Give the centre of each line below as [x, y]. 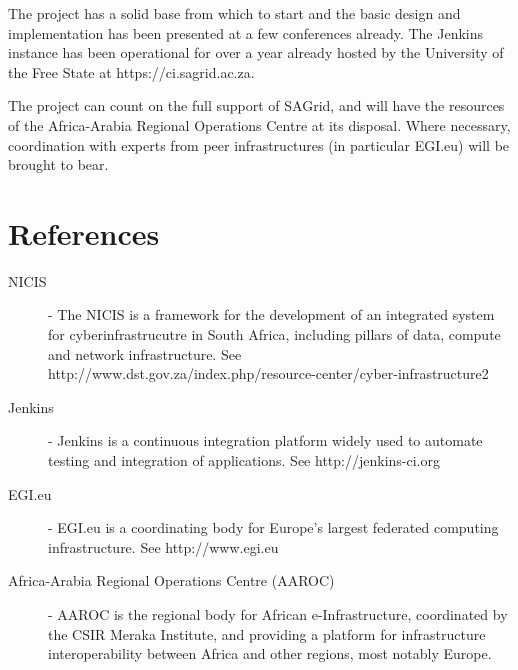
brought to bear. [58, 164]
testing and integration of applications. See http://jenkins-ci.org [244, 460]
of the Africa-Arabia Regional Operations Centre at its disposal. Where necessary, [259, 124]
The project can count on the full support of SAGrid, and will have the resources [256, 105]
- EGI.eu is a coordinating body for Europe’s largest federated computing [273, 527]
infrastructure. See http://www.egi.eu [163, 546]
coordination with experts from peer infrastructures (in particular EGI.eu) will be [259, 144]
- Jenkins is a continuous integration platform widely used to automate [265, 440]
